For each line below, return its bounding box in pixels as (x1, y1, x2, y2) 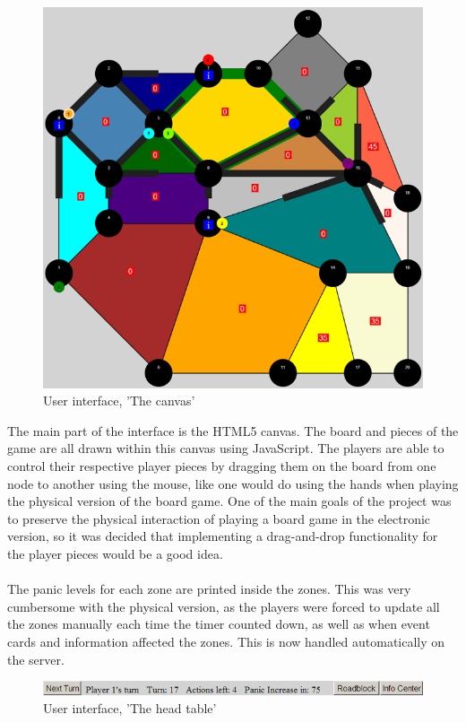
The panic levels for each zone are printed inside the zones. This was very (7, 579, 411, 598)
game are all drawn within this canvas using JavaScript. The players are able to (7, 439, 444, 457)
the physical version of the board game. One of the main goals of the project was (7, 492, 452, 510)
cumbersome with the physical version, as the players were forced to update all (7, 597, 440, 615)
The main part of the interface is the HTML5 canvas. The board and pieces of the (7, 421, 459, 440)
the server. (7, 649, 65, 668)
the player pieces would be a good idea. (7, 544, 223, 562)
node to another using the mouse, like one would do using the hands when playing (7, 474, 459, 492)
